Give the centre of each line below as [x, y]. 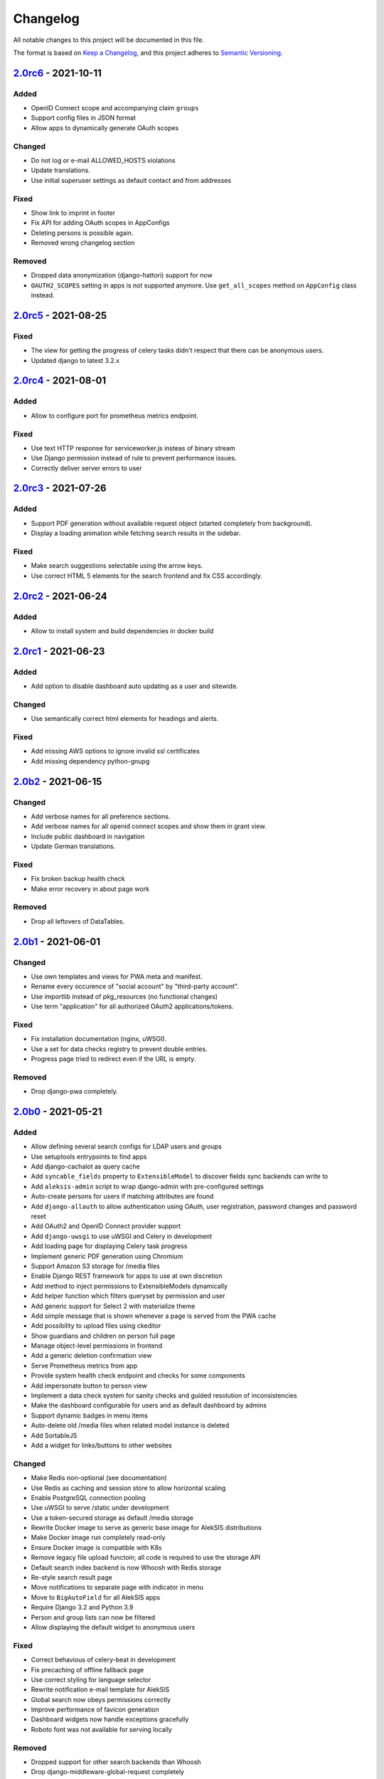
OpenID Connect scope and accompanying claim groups [115, 108]
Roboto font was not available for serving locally [101, 1729]
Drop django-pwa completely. [75, 1092]
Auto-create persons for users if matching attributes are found [122, 1196]
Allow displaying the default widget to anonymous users [113, 1627]
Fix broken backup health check [78, 879]
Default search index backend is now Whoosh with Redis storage [126, 1567]
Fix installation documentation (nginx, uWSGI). [99, 1039]
